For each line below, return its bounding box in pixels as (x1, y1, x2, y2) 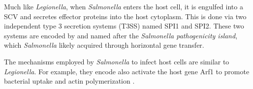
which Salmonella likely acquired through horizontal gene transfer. (4, 40, 204, 50)
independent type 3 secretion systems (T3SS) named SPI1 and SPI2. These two (4, 21, 244, 31)
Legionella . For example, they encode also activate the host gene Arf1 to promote (4, 66, 250, 76)
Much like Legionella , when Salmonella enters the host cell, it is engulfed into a (4, 1, 243, 11)
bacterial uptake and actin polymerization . (4, 76, 135, 86)
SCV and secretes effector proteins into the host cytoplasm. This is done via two (4, 11, 247, 21)
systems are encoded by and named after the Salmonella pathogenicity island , (4, 30, 238, 40)
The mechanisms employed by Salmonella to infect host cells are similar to (4, 56, 229, 66)
